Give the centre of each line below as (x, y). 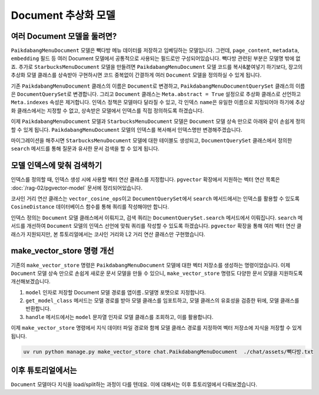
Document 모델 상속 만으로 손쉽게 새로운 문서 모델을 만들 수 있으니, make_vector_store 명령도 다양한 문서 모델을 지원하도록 (157, 273)
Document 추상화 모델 (63, 15)
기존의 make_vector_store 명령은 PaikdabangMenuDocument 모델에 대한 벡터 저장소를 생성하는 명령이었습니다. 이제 (151, 265)
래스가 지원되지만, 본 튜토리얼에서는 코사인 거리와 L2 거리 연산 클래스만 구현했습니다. (108, 234)
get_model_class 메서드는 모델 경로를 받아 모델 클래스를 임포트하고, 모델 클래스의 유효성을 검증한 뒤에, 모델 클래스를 (162, 301)
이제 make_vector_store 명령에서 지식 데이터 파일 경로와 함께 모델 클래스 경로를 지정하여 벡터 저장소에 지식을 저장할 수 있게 (156, 328)
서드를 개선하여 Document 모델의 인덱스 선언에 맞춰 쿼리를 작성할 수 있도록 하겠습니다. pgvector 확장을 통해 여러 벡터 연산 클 (156, 226)
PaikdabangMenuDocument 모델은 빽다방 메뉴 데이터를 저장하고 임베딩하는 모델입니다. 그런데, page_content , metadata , (155, 51)
